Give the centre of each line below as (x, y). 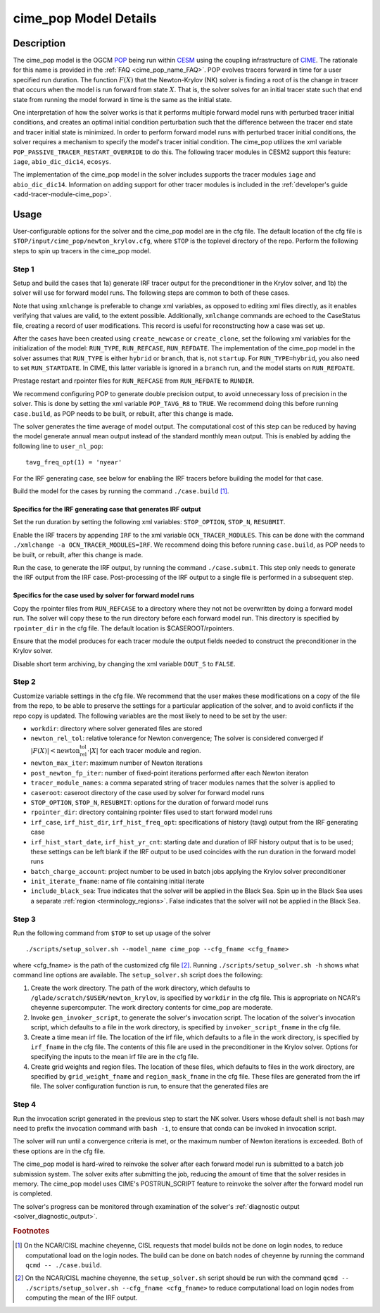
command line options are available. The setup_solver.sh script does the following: (138, 975)
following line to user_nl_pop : (58, 446)
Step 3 (25, 919)
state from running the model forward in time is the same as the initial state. (122, 99)
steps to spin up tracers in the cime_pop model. (82, 250)
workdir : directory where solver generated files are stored (116, 729)
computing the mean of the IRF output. (82, 1298)
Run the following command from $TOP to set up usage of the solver (112, 933)
